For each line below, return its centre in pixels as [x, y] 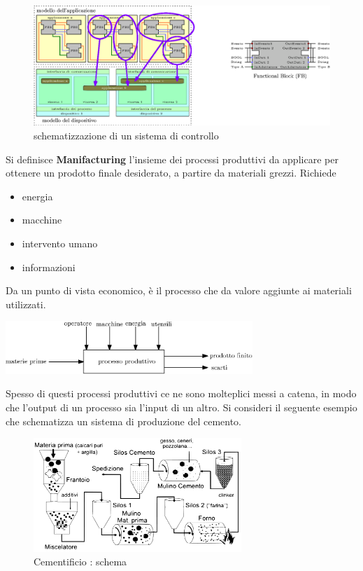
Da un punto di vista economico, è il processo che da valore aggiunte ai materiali [179, 290]
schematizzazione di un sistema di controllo [126, 136]
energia [37, 196]
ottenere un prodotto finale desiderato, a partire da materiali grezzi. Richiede [171, 173]
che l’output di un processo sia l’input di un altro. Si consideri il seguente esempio [181, 407]
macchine [42, 220]
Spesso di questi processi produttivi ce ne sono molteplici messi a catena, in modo [181, 393]
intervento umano [60, 243]
